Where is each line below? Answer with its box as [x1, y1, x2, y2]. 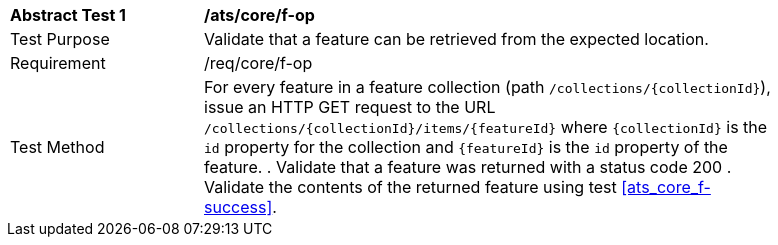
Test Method [10, 137, 105, 157]
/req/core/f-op [204, 53, 313, 73]
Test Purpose [10, 29, 110, 49]
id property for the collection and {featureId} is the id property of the [204, 137, 728, 157]
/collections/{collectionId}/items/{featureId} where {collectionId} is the [204, 117, 768, 137]
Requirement [10, 53, 106, 73]
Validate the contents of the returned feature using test [204, 177, 617, 197]
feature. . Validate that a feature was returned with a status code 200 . [204, 157, 732, 177]
